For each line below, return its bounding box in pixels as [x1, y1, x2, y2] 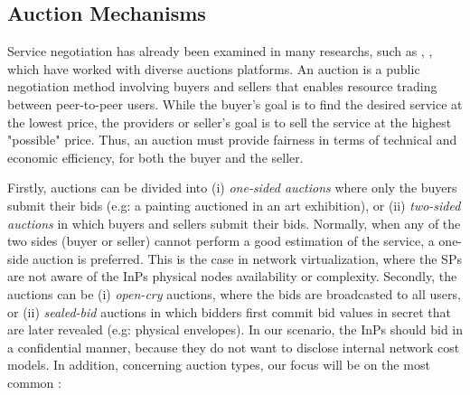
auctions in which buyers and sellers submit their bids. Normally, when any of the [7, 213, 461, 232]
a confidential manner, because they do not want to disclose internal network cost [7, 337, 460, 356]
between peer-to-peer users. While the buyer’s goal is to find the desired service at [7, 94, 463, 113]
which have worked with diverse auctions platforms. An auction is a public [7, 59, 420, 78]
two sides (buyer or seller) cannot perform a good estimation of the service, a [7, 231, 435, 250]
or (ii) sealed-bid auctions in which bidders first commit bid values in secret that [7, 302, 451, 321]
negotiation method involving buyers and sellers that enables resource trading [7, 77, 437, 96]
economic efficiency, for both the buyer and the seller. [7, 147, 304, 166]
